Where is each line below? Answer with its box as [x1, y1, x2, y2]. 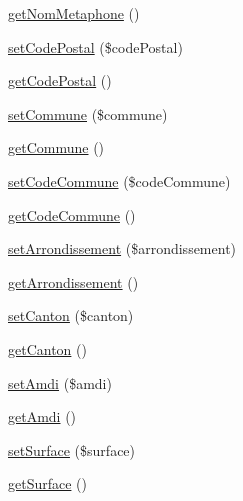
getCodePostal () [8, 70, 112, 91]
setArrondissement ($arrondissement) [8, 238, 237, 259]
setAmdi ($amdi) [8, 372, 112, 393]
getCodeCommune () [8, 204, 136, 225]
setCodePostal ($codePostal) [8, 36, 183, 57]
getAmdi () [8, 406, 77, 427]
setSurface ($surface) [8, 439, 136, 460]
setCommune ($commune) [8, 103, 168, 124]
